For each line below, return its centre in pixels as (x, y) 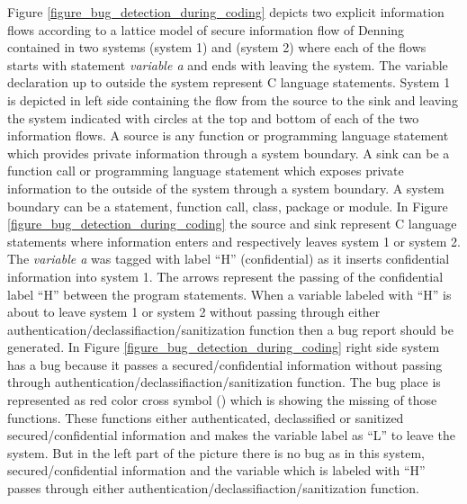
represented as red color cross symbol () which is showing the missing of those (222, 400)
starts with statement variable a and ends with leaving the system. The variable (228, 64)
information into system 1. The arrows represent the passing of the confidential (225, 276)
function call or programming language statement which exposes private (206, 171)
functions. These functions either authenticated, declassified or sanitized (206, 417)
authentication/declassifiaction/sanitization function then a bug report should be (230, 329)
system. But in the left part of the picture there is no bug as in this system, (216, 452)
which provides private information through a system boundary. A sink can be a (229, 153)
